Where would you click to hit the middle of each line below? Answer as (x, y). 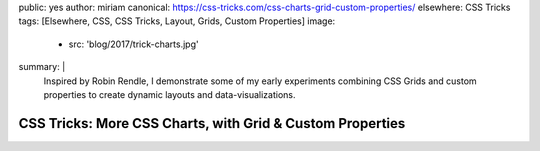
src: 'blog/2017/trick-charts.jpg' (133, 44)
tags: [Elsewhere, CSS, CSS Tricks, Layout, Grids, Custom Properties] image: (177, 21)
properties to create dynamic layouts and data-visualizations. (169, 94)
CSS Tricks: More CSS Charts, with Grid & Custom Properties (212, 123)
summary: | (42, 67)
